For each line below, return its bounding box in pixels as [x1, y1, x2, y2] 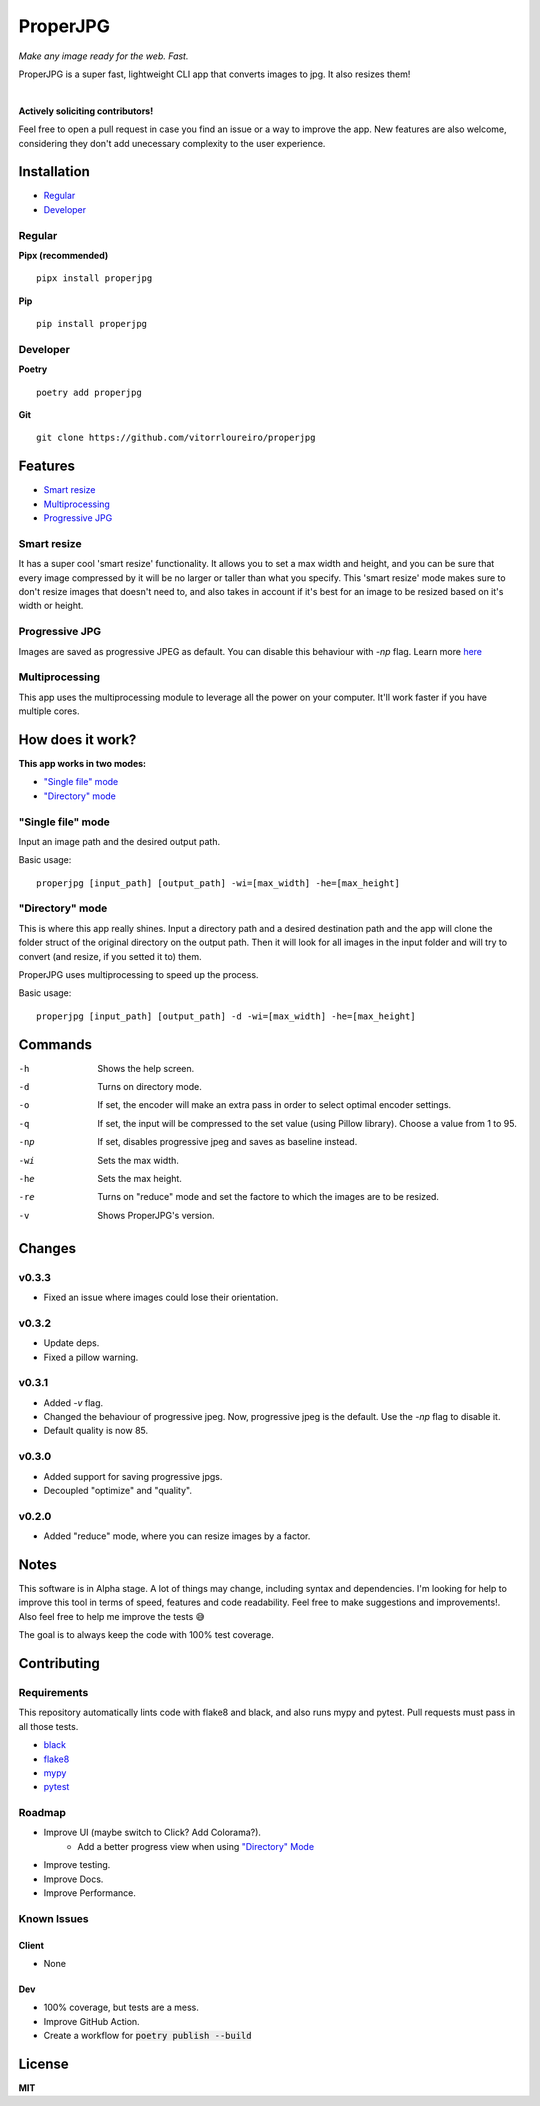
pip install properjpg [36, 318, 148, 330]
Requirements [18, 1685, 89, 1699]
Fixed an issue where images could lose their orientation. [43, 1291, 279, 1303]
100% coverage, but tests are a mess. [43, 2001, 199, 2014]
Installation [18, 163, 90, 180]
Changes [18, 1240, 77, 1257]
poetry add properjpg [36, 386, 142, 398]
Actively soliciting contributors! [18, 105, 154, 117]
